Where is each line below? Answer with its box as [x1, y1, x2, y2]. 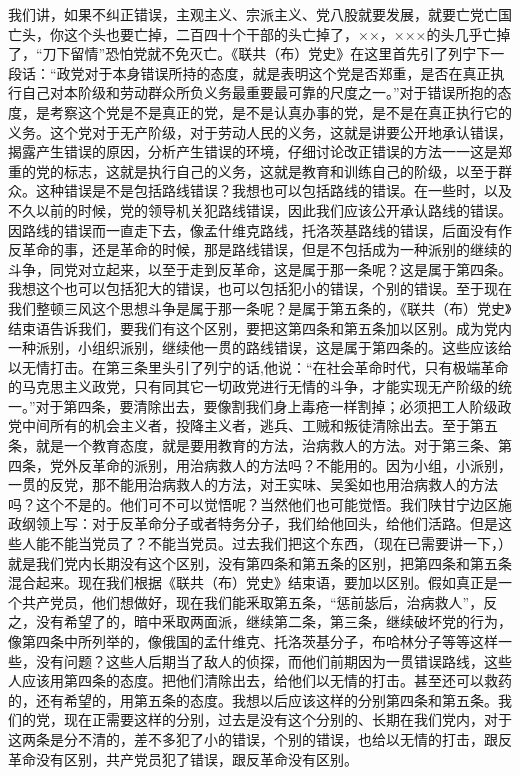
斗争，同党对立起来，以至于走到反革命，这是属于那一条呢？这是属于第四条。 [8, 258, 512, 279]
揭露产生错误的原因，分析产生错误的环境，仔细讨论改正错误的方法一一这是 [8, 141, 498, 162]
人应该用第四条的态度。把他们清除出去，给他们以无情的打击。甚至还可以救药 [8, 670, 512, 691]
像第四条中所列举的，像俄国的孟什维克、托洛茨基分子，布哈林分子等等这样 [8, 631, 498, 651]
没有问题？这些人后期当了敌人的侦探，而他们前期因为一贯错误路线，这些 [35, 650, 512, 671]
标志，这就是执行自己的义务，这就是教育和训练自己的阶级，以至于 [63, 160, 498, 181]
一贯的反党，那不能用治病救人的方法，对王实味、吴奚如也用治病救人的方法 [8, 474, 498, 495]
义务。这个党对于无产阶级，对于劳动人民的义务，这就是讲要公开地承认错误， [8, 121, 512, 142]
